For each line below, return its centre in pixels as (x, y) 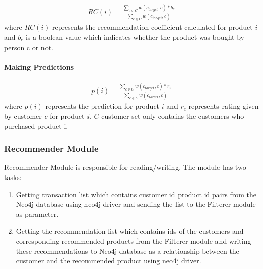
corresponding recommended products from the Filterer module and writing (134, 241)
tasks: (13, 177)
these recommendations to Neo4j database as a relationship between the (127, 251)
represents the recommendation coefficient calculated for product (152, 27)
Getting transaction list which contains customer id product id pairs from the (136, 194)
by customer (23, 116)
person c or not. (29, 47)
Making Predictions (39, 66)
